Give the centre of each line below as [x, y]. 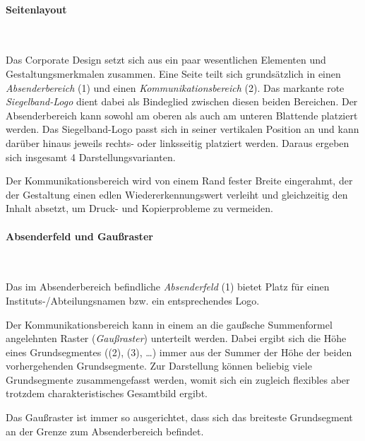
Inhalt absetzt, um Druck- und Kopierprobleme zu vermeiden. [139, 208]
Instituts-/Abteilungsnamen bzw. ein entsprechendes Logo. [133, 300]
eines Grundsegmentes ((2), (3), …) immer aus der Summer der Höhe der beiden [179, 352]
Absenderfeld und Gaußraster [79, 236]
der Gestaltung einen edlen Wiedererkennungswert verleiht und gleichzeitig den [177, 194]
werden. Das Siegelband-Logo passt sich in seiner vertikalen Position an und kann [182, 129]
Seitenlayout [36, 9]
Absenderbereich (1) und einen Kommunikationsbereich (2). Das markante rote [175, 87]
